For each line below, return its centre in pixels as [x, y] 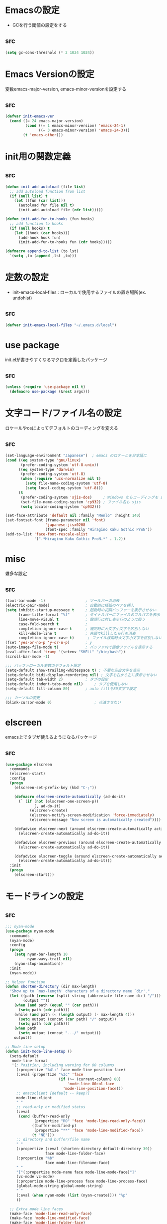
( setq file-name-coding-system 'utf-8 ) [66, 483]
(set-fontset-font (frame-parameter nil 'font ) [55, 520]
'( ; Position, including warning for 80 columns [63, 1065]
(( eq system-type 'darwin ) [46, 469]
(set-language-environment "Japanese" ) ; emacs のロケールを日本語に [76, 455]
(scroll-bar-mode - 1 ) [28, 656]
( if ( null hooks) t [30, 228]
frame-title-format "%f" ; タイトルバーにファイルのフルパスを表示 [89, 615]
